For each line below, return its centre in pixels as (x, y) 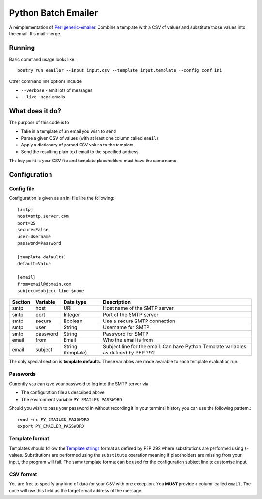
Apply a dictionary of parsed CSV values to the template (77, 145)
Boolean (73, 321)
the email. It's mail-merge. (35, 33)
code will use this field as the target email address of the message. (76, 491)
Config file (22, 189)
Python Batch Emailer (53, 13)
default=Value (34, 264)
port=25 (27, 223)
